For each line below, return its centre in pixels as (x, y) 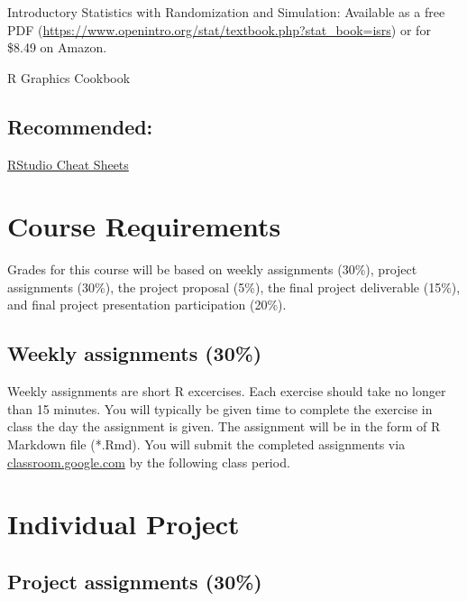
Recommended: (80, 126)
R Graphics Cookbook (69, 77)
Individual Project (124, 524)
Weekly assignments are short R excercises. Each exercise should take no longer (227, 391)
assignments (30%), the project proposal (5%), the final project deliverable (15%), (234, 287)
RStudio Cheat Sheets (68, 164)
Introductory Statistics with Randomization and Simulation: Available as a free (226, 12)
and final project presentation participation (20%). (147, 305)
